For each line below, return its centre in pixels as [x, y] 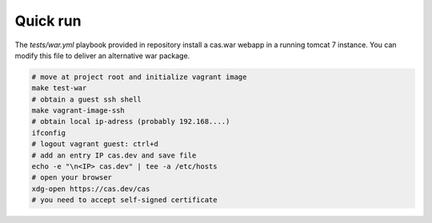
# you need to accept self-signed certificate [124, 200]
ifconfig [49, 133]
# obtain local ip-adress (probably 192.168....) [131, 121]
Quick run [48, 21]
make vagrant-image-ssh [78, 111]
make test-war [59, 88]
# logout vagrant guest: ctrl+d [95, 144]
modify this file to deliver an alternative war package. [102, 55]
